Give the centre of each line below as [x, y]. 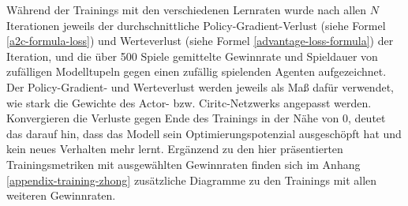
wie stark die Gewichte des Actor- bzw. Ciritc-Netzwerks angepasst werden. [189, 102]
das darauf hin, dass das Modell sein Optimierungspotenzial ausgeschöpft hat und [204, 133]
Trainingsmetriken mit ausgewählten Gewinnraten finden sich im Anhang [183, 164]
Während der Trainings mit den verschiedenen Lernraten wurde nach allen [187, 9]
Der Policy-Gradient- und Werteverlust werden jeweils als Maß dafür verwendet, [200, 86]
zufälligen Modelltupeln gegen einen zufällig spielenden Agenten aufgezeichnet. [197, 71]
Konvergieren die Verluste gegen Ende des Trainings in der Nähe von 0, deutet [196, 118]
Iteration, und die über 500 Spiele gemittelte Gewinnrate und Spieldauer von [192, 56]
